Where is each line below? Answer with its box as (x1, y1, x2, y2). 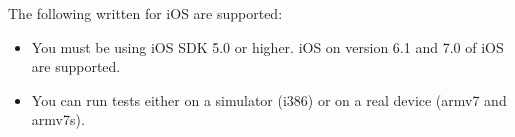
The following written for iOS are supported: (8, 3, 283, 23)
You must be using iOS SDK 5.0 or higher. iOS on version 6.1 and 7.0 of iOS (31, 36, 504, 57)
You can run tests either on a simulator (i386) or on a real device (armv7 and (31, 89, 507, 110)
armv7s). (31, 109, 85, 130)
